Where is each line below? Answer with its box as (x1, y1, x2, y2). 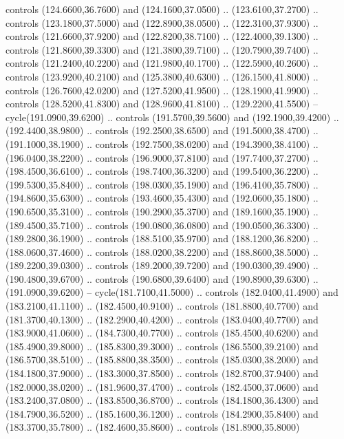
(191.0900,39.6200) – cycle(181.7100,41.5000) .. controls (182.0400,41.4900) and (6, 285, 338, 299)
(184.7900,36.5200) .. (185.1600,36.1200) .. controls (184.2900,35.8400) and (6, 406, 319, 420)
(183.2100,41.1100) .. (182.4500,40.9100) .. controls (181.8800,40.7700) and (6, 299, 319, 313)
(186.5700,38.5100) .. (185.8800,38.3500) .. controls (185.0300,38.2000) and (6, 352, 319, 367)
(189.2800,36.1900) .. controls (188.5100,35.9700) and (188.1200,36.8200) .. (6, 231, 319, 246)
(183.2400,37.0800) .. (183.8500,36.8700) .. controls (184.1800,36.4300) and (6, 393, 319, 407)
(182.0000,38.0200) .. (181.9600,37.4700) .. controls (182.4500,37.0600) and (6, 379, 319, 394)
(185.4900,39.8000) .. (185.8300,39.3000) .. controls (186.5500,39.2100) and (6, 339, 319, 353)
